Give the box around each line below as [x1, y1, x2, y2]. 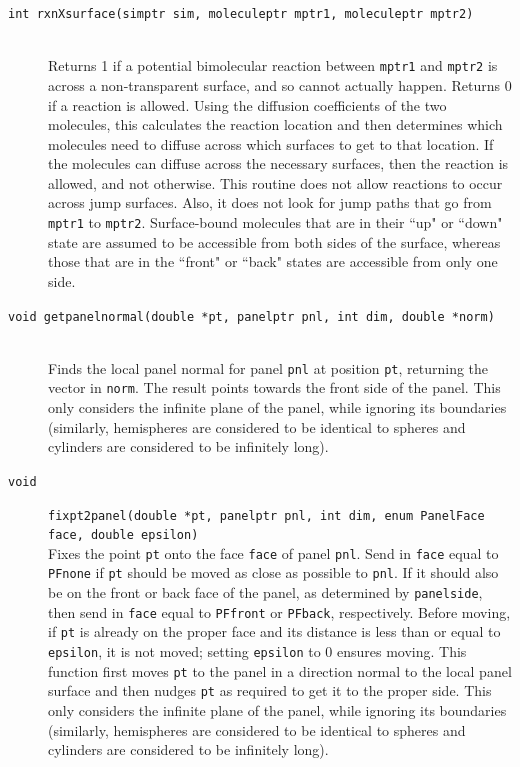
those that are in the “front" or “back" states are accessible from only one [48, 251, 498, 272]
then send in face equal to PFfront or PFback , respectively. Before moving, [48, 601, 511, 622]
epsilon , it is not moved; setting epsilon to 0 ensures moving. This [48, 641, 467, 662]
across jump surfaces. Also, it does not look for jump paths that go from [48, 192, 492, 213]
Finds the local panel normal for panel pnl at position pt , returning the [48, 357, 489, 378]
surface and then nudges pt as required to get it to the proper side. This [48, 680, 492, 701]
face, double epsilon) [48, 528, 199, 543]
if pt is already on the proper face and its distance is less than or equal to [48, 621, 501, 642]
